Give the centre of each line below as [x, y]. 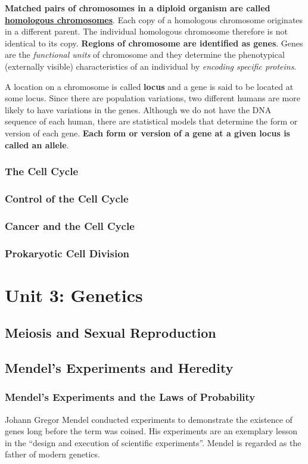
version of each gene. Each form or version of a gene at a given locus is [147, 133]
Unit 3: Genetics [74, 295]
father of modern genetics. [52, 454]
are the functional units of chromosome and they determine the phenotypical [145, 55]
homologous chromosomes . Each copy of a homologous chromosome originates [154, 19]
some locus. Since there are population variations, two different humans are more [153, 98]
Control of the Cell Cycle [67, 198]
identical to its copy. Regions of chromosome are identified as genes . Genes [154, 43]
